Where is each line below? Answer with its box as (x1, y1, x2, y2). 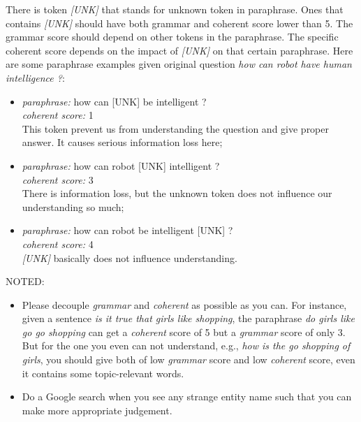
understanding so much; (22, 199, 124, 214)
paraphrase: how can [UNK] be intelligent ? (22, 94, 207, 108)
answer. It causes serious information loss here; (22, 135, 223, 150)
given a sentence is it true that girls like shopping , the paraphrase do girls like (22, 311, 355, 326)
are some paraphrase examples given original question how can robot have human (6, 57, 352, 71)
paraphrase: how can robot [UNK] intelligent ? (22, 158, 220, 173)
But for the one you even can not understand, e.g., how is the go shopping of (22, 338, 351, 353)
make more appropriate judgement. (22, 402, 172, 417)
